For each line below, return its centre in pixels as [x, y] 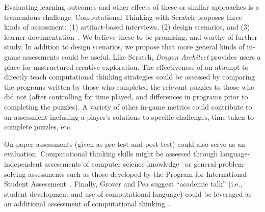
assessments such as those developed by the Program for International [137, 174]
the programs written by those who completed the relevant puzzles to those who [129, 86]
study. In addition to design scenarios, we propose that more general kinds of [124, 47]
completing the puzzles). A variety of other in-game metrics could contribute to [128, 106]
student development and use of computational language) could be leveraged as [128, 193]
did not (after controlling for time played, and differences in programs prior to [126, 97]
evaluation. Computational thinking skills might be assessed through [111, 154]
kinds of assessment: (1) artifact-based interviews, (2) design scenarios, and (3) [127, 27]
